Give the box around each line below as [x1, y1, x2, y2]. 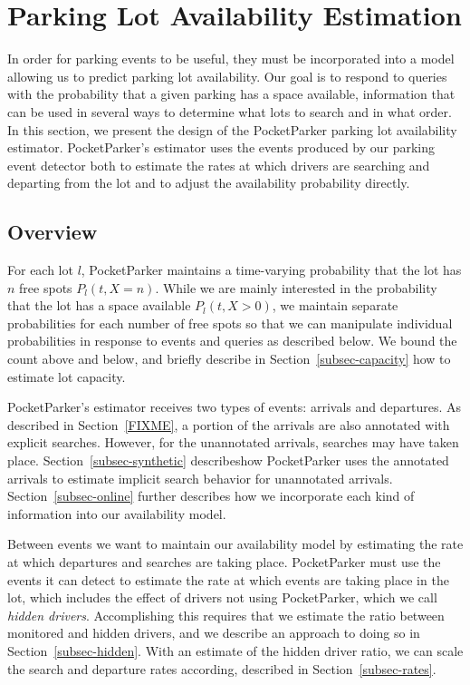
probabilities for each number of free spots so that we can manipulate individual [7, 313, 453, 332]
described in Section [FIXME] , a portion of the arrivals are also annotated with [7, 415, 450, 434]
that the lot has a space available [7, 296, 191, 315]
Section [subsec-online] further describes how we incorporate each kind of [7, 486, 415, 505]
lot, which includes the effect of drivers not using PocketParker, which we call [7, 588, 437, 607]
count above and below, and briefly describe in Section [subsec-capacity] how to [7, 349, 451, 368]
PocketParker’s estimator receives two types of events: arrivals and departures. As [7, 397, 461, 416]
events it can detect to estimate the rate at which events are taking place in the [7, 570, 449, 589]
